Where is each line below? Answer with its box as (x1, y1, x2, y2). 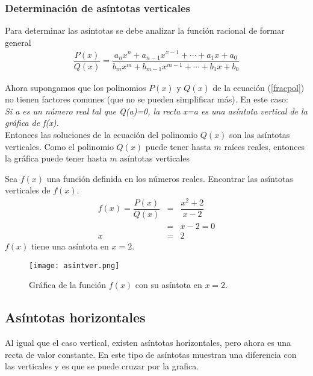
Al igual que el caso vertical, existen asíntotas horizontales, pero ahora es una (5, 336, 291, 349)
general (5, 36, 31, 48)
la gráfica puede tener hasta (5, 152, 107, 164)
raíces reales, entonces (224, 140, 305, 152)
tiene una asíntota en (31, 240, 109, 252)
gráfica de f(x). (5, 116, 59, 129)
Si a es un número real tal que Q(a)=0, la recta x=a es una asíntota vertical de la (5, 104, 308, 117)
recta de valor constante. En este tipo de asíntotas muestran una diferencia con (5, 348, 297, 360)
